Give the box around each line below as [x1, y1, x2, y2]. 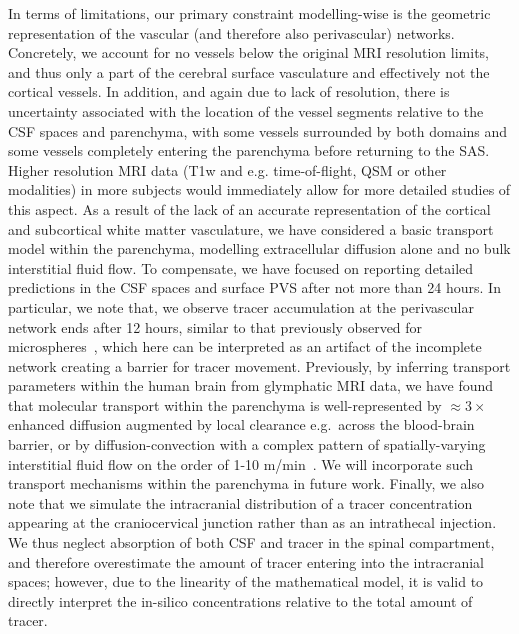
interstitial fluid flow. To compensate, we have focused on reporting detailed [8, 257, 474, 278]
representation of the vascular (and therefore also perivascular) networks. [8, 22, 455, 43]
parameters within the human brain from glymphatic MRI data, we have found [8, 375, 494, 396]
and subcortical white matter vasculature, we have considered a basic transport [8, 218, 494, 239]
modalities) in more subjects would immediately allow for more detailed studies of [8, 179, 511, 200]
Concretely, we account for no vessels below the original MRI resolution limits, [8, 42, 489, 63]
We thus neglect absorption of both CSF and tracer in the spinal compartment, [8, 532, 495, 553]
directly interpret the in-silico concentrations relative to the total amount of [8, 590, 473, 611]
